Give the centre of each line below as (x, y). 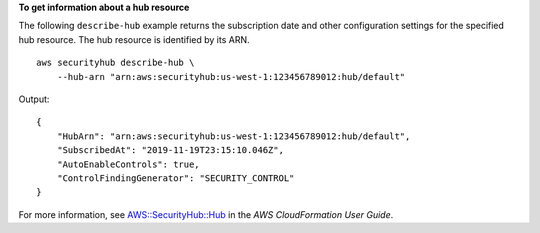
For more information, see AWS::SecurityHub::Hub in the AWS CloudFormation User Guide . (206, 214)
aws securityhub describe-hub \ (115, 63)
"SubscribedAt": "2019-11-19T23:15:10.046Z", (170, 150)
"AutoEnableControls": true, (128, 164)
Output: (34, 99)
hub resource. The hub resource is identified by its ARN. (134, 39)
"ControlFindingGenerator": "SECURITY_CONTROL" (175, 178)
